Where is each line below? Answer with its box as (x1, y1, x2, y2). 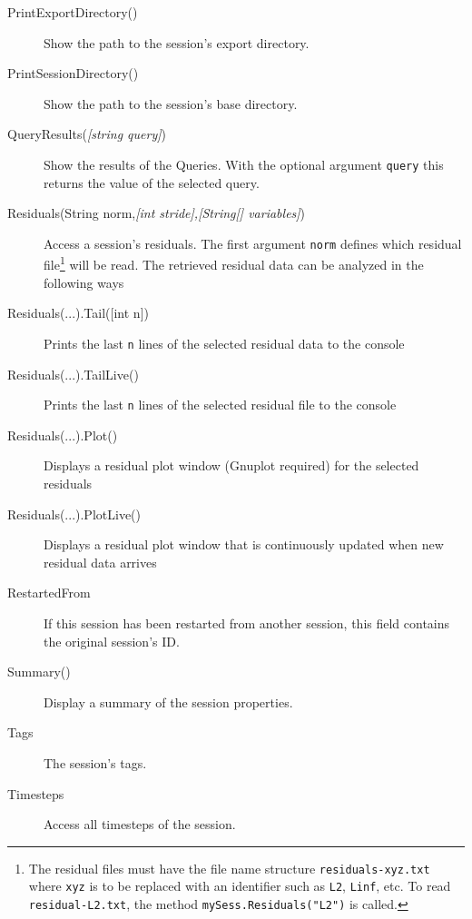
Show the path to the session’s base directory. (44, 94, 298, 113)
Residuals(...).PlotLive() (7, 504, 141, 523)
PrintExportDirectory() (7, 3, 138, 21)
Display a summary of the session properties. (44, 692, 293, 711)
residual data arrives (44, 552, 157, 571)
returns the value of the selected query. (44, 173, 260, 192)
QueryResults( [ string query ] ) (7, 124, 166, 143)
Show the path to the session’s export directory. (44, 33, 310, 52)
